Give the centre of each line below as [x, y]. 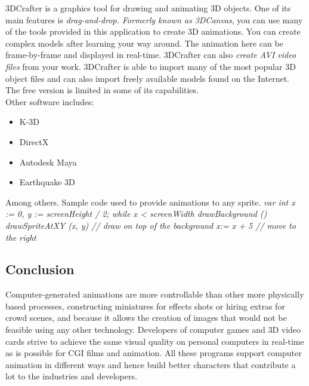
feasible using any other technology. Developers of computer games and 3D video [153, 330]
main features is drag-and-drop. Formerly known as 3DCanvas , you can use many [154, 19]
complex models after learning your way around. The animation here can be [144, 43]
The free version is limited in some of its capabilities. [102, 90]
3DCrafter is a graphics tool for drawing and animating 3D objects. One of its [148, 8]
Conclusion [40, 269]
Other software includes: [50, 101]
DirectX [34, 141]
